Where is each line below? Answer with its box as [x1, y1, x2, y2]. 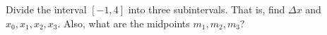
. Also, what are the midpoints [57, 15, 190, 30]
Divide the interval [6, 2, 87, 16]
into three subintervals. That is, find [128, 2, 285, 16]
